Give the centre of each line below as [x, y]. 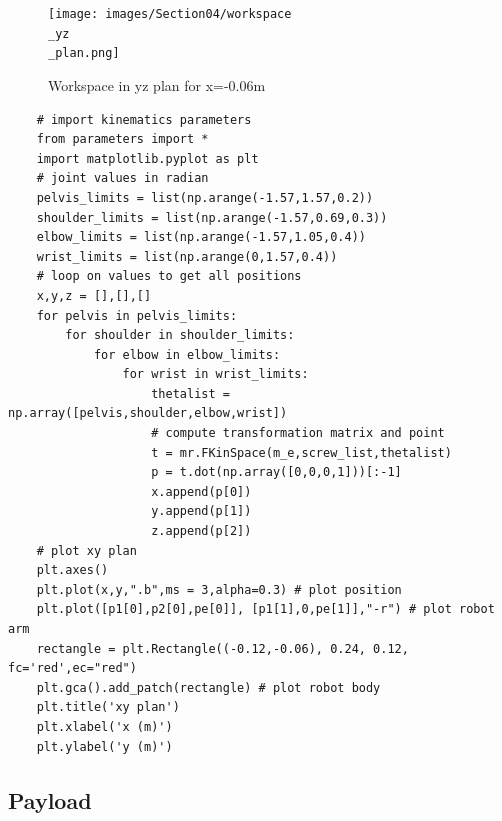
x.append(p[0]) [201, 491]
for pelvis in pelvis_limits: [137, 315]
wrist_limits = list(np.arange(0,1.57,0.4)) [187, 256]
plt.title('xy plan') [108, 707]
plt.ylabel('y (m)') [104, 746]
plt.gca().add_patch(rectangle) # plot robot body [208, 687]
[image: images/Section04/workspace [170, 14]
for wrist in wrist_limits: [215, 374]
